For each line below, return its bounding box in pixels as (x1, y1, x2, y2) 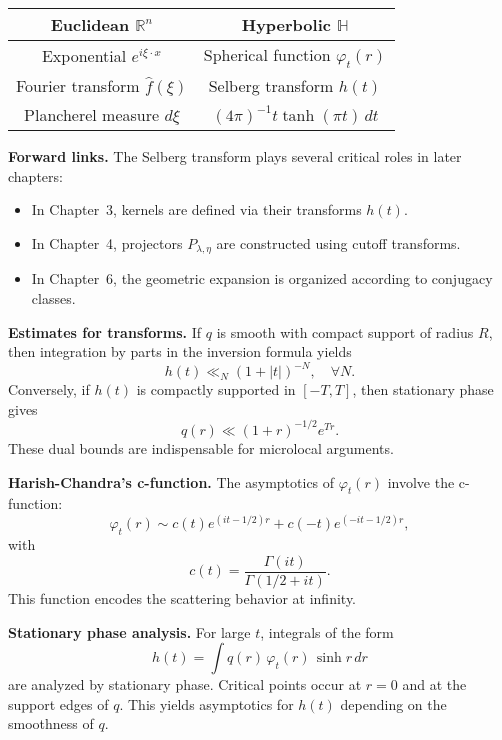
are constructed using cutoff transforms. (216, 232, 461, 253)
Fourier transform (16, 74, 140, 98)
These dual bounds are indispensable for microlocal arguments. (8, 437, 394, 458)
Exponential (41, 44, 127, 68)
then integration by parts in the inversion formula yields (8, 341, 352, 362)
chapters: (8, 165, 63, 186)
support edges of (8, 693, 109, 714)
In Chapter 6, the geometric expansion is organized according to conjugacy (31, 268, 493, 289)
